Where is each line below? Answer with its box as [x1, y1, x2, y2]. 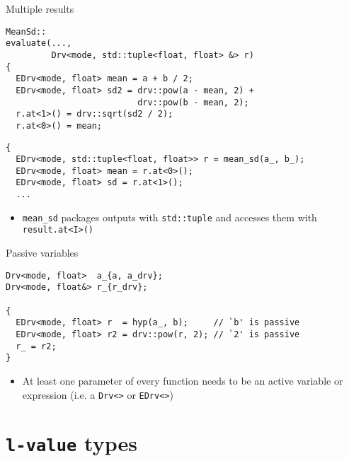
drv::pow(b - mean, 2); [137, 97, 249, 107]
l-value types [6, 428, 137, 457]
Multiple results [6, 1, 74, 16]
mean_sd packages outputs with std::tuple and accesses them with [22, 209, 317, 224]
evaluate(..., [6, 38, 72, 49]
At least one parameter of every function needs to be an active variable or [22, 373, 343, 387]
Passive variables [6, 245, 79, 260]
